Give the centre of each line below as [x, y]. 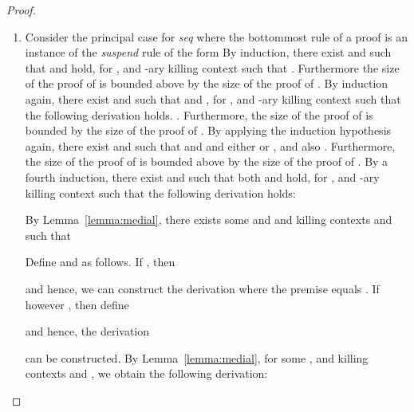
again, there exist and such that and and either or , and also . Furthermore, [210, 145]
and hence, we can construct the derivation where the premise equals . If [202, 288]
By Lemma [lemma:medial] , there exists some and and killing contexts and [209, 220]
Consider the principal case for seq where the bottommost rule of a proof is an [217, 36]
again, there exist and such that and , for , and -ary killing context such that [213, 98]
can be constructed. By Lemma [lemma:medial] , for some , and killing [197, 357]
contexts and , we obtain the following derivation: [146, 373]
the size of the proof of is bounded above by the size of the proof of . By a [207, 161]
